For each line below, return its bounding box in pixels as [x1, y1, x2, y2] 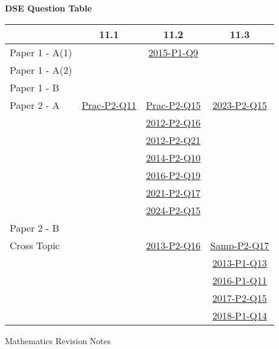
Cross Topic [10, 238, 60, 252]
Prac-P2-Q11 [81, 97, 137, 112]
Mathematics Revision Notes [5, 334, 111, 347]
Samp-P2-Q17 [210, 238, 269, 252]
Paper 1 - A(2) [10, 62, 72, 77]
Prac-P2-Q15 [146, 97, 201, 112]
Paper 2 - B [10, 220, 59, 235]
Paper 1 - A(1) [10, 45, 72, 59]
